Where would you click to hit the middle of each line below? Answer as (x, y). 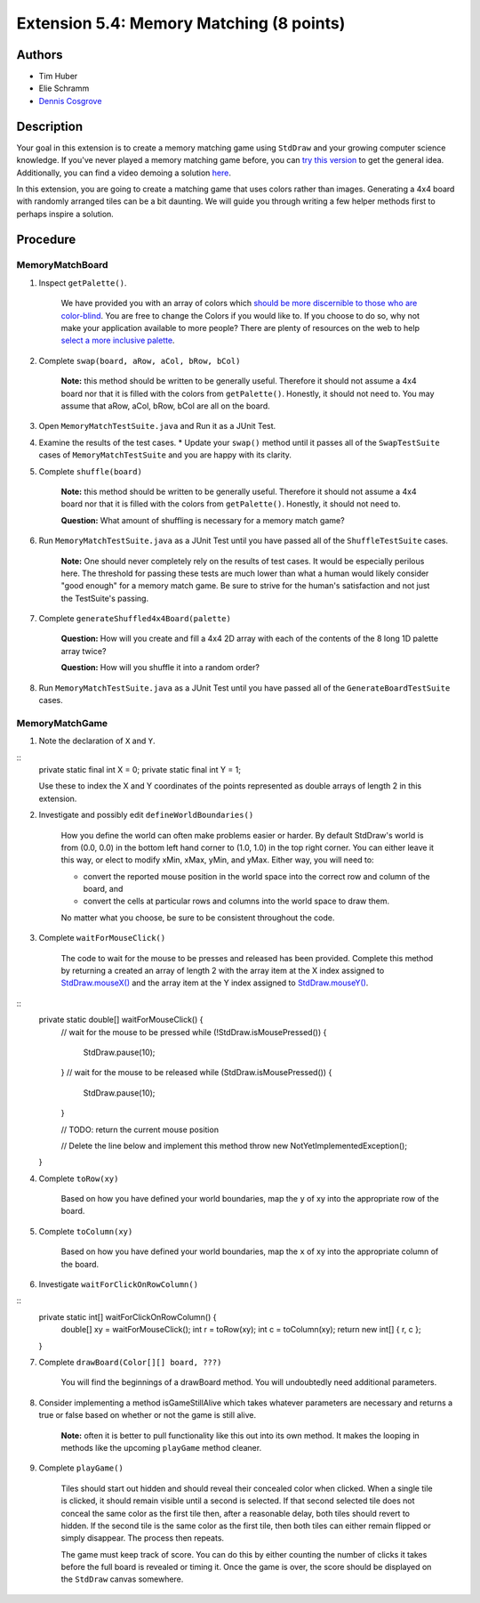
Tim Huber (58, 77)
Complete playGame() (81, 1468)
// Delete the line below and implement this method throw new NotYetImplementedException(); (234, 1146)
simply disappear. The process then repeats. (143, 1538)
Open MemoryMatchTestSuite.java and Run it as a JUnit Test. (157, 426)
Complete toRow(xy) (79, 1178)
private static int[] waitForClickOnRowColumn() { (128, 1316)
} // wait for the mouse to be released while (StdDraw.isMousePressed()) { (196, 1073)
